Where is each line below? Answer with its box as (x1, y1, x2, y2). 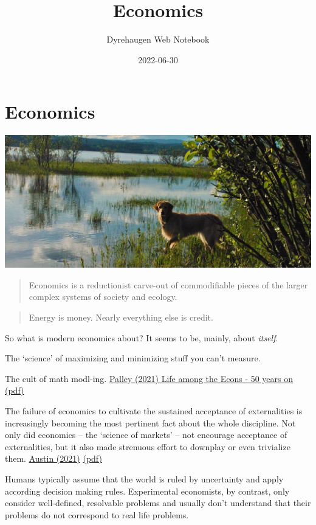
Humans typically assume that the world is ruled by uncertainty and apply (5, 473, 284, 485)
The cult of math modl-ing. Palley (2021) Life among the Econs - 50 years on (5, 372, 294, 384)
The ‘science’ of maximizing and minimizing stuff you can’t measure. (5, 352, 261, 364)
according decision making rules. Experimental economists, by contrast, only (5, 484, 290, 497)
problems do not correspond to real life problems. (5, 508, 189, 521)
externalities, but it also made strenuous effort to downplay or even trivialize (5, 440, 290, 453)
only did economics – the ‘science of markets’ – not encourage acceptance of (5, 428, 287, 441)
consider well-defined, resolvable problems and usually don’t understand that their (5, 496, 311, 509)
